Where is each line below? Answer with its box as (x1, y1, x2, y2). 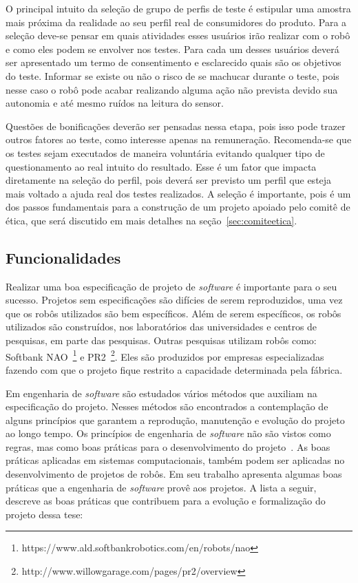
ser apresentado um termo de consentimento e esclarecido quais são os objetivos (6, 55, 341, 70)
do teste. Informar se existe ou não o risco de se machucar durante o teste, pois (6, 68, 339, 83)
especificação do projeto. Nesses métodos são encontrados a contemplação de (6, 399, 328, 414)
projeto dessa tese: (6, 507, 83, 521)
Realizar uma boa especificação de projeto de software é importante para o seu (6, 279, 337, 293)
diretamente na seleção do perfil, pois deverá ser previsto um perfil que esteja (6, 173, 332, 187)
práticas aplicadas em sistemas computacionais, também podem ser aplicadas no (6, 453, 345, 467)
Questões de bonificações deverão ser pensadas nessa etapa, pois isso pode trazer (6, 118, 346, 133)
